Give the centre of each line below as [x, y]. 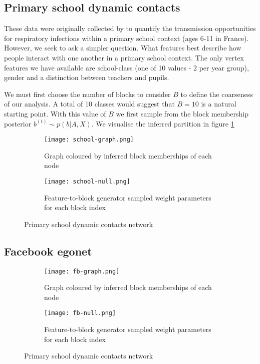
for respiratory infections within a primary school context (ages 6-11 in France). [126, 38]
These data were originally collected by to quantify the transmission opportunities [130, 28]
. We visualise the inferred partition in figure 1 [163, 123]
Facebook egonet [48, 251]
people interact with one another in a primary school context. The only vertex [124, 57]
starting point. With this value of [55, 113]
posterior [18, 123]
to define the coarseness [217, 94]
